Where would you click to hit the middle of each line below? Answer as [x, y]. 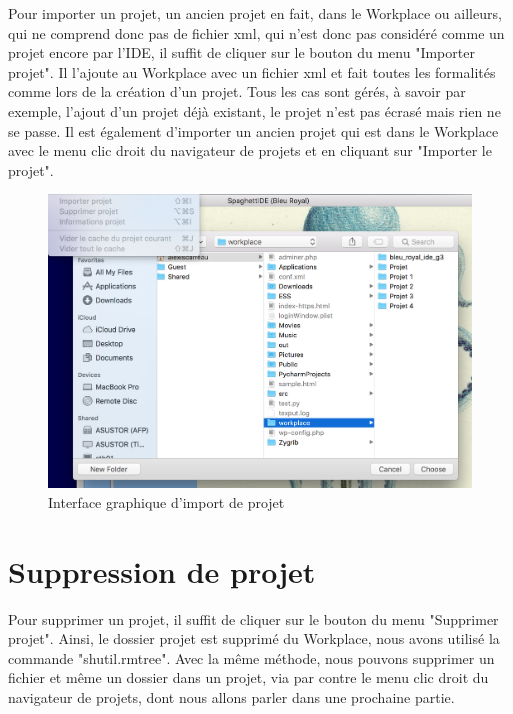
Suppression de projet [162, 570]
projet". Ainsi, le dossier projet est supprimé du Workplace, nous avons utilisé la [254, 638]
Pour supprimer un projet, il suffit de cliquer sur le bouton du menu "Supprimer [253, 618]
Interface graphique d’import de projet [166, 501]
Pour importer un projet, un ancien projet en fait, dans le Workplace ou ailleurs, [255, 13]
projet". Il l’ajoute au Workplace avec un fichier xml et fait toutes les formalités [252, 71]
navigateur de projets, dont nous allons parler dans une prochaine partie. [231, 696]
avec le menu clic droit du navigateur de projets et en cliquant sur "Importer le [250, 150]
